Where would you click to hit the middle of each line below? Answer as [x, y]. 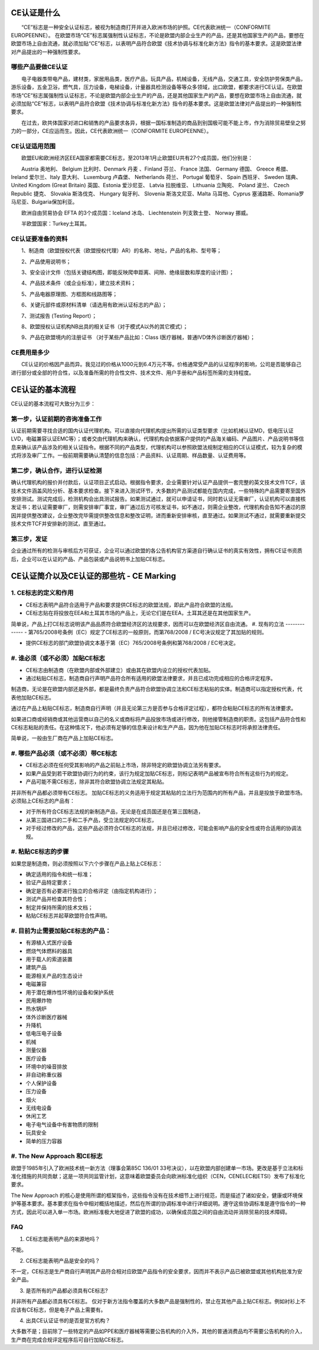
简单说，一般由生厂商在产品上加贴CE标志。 [64, 738]
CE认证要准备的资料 [39, 239]
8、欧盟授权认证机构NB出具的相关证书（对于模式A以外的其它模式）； [105, 326]
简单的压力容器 [44, 1141]
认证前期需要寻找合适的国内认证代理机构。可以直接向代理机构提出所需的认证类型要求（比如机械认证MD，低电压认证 [152, 431]
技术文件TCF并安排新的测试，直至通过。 [60, 524]
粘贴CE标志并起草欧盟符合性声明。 [68, 916]
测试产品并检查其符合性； [57, 899]
